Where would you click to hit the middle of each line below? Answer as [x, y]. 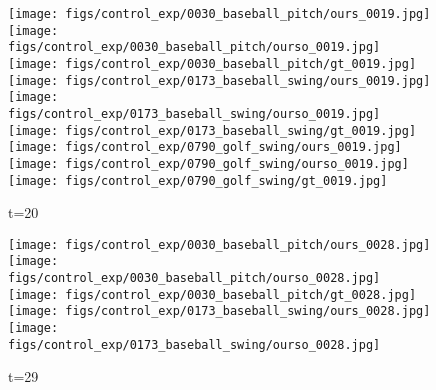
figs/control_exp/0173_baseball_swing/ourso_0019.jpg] [194, 113]
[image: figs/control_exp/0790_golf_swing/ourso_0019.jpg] [208, 163]
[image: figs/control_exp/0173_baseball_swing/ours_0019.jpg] [219, 80]
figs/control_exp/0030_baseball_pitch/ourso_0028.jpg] [194, 278]
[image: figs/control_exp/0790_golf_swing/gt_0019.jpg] [198, 180]
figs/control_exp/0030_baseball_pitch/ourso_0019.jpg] [194, 47]
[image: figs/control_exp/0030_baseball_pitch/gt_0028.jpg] [212, 294]
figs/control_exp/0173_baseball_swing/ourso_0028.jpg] [194, 344]
